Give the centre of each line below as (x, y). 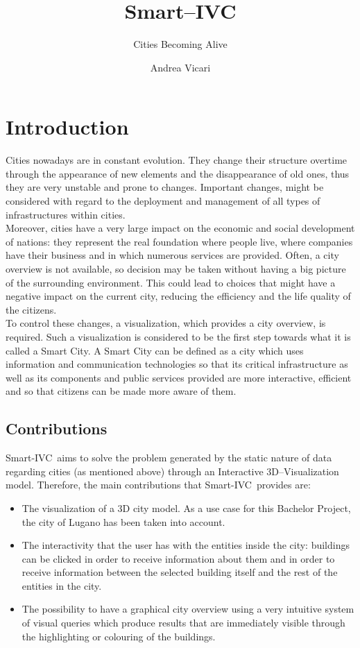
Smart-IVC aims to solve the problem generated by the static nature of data (169, 458)
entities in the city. (62, 585)
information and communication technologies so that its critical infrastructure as (177, 364)
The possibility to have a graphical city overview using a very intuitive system (188, 609)
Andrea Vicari (180, 67)
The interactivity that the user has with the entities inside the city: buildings (186, 545)
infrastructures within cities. (66, 214)
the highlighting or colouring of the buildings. (119, 636)
